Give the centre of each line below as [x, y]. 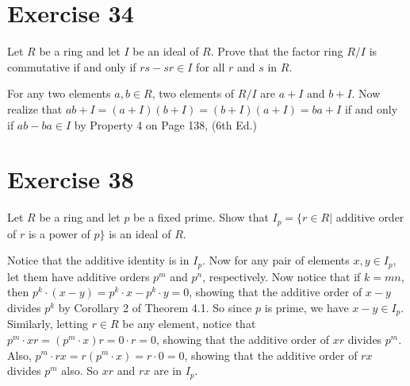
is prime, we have [307, 307]
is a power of [59, 233]
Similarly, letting [48, 324]
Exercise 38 [71, 179]
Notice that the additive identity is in [98, 260]
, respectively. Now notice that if [282, 276]
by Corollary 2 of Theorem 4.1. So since [155, 307]
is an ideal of [140, 233]
